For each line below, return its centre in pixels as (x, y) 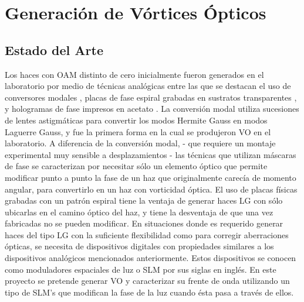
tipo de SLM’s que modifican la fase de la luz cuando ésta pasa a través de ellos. (149, 292)
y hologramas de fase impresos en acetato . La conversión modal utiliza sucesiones (152, 109)
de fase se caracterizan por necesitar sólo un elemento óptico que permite (136, 166)
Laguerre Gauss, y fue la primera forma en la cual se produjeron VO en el (138, 131)
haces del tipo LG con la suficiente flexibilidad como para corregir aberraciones (147, 234)
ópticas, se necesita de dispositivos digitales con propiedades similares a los (139, 246)
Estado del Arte (54, 49)
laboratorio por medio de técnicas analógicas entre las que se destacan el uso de (148, 86)
